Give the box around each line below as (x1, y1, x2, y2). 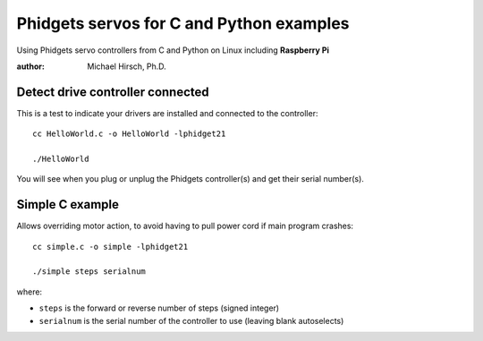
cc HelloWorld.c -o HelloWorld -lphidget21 (32, 129, 226, 139)
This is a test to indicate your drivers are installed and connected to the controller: (16, 107, 318, 118)
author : (16, 61, 45, 72)
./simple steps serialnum (32, 267, 147, 277)
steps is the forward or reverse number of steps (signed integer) (38, 303, 280, 313)
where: (16, 286, 43, 297)
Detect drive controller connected (16, 84, 209, 99)
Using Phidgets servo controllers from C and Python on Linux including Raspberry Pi (16, 45, 330, 55)
